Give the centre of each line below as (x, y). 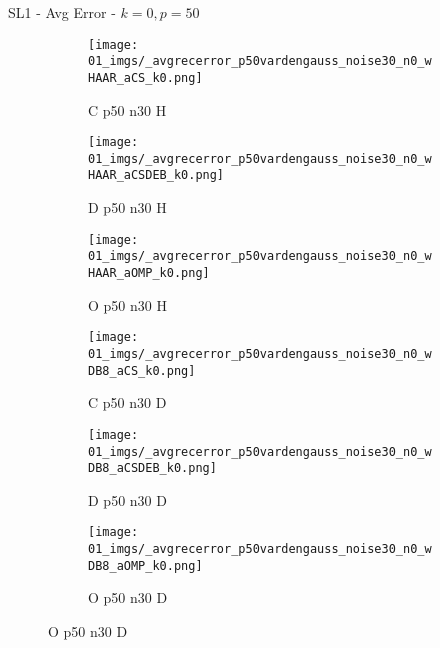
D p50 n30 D (127, 499)
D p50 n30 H (127, 207)
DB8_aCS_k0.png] (142, 370)
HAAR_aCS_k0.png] (145, 77)
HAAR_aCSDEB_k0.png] (156, 175)
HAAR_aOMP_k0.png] (149, 273)
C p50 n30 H (127, 109)
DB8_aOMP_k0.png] (145, 565)
